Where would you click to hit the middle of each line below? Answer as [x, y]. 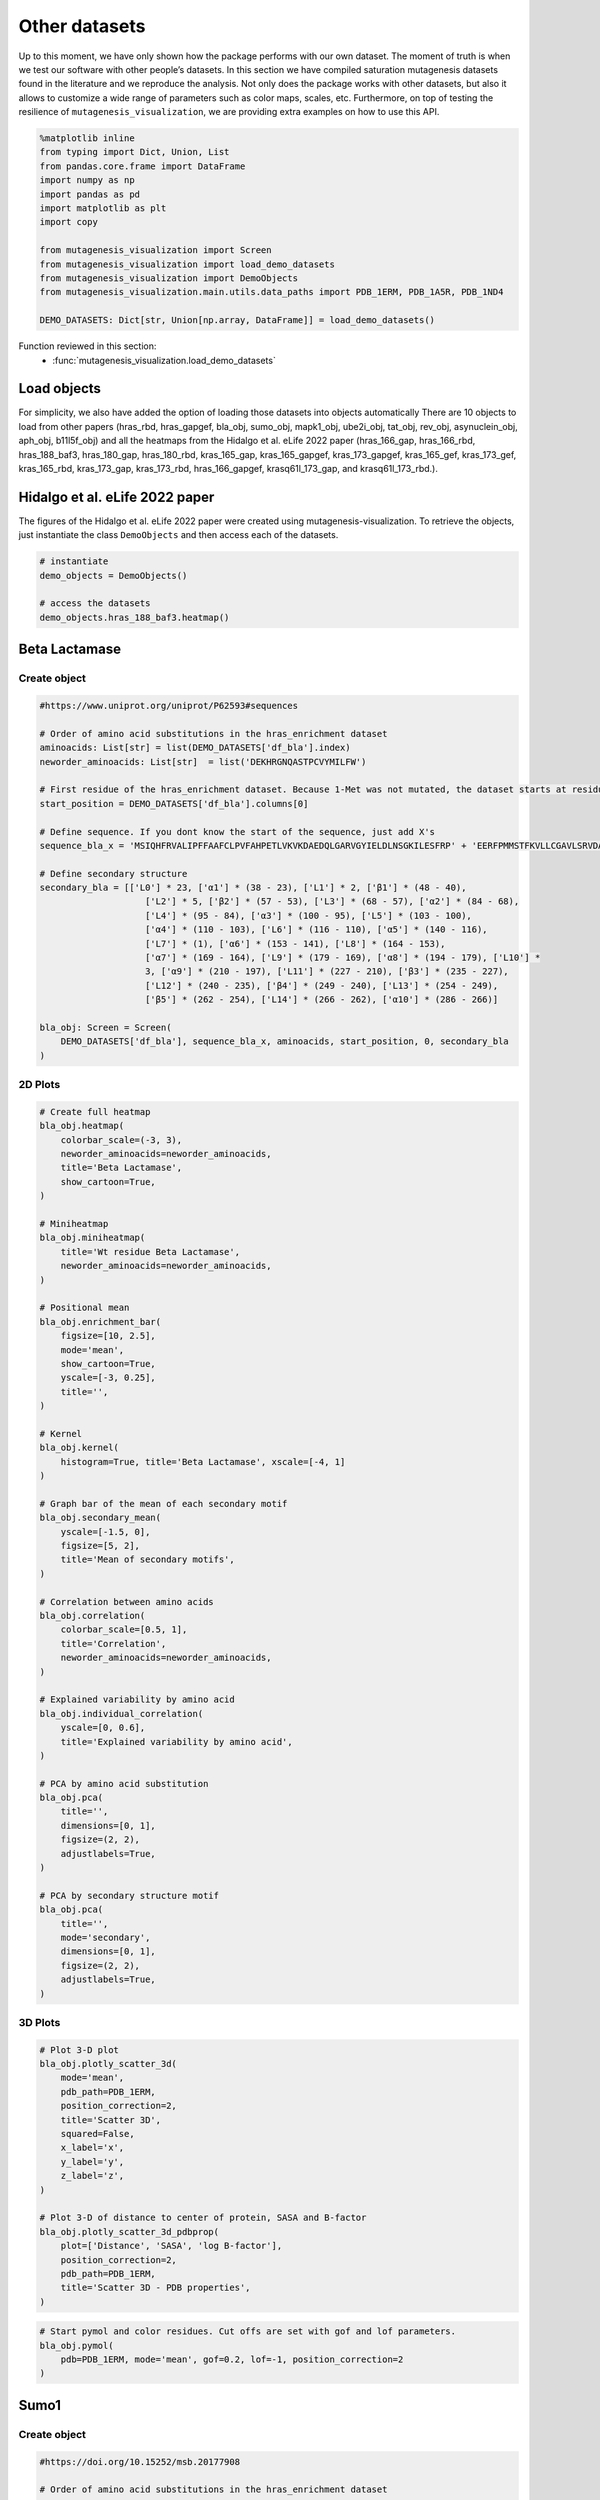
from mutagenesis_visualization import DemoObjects [169, 278]
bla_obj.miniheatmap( [92, 1238]
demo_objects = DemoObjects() [113, 575]
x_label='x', [92, 2148]
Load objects [60, 388]
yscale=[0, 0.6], [103, 1728]
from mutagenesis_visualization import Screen [155, 250]
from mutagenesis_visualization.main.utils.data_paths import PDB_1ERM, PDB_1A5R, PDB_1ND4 [271, 292]
